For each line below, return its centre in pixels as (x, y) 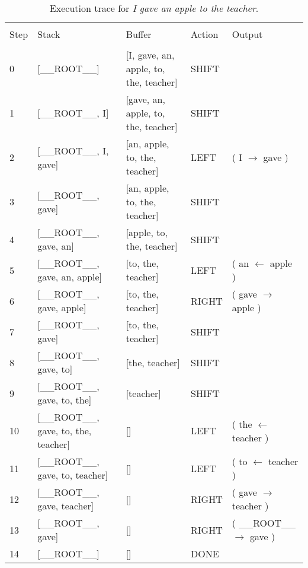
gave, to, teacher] (73, 475)
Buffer (139, 34)
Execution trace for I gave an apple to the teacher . (154, 8)
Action (205, 34)
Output (247, 34)
